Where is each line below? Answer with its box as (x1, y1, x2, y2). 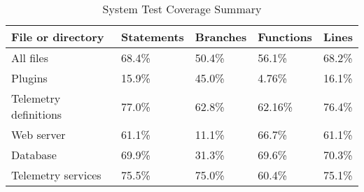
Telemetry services (11, 167, 101, 183)
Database (11, 147, 57, 163)
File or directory (11, 29, 104, 45)
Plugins (11, 70, 48, 86)
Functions (258, 29, 312, 45)
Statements (121, 29, 184, 45)
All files (11, 50, 48, 66)
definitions (11, 106, 62, 122)
